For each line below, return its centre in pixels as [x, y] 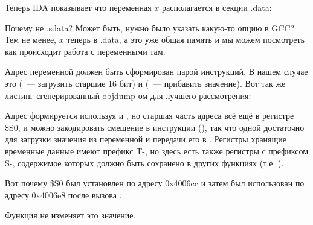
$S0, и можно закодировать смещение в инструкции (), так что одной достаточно [155, 127]
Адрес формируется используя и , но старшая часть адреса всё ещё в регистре [150, 116]
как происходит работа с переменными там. [85, 51]
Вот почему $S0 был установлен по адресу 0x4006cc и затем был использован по [155, 183]
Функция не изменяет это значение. [70, 215]
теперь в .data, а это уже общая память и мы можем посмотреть [186, 40]
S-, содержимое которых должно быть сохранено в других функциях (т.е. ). [144, 163]
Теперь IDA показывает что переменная [78, 7]
